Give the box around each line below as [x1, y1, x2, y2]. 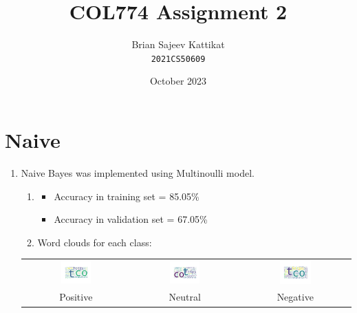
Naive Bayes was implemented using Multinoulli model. [21, 165, 255, 180]
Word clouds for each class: [37, 235, 152, 249]
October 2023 [149, 74, 207, 88]
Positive [59, 290, 93, 304]
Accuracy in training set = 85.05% [54, 188, 199, 203]
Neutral [169, 290, 201, 304]
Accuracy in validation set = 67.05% [54, 212, 208, 226]
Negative [277, 290, 314, 304]
